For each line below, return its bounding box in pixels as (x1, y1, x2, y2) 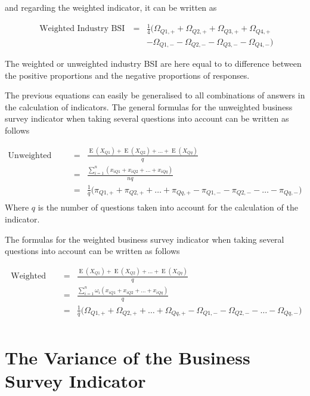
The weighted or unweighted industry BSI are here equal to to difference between (5, 57, 302, 70)
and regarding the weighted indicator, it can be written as (5, 1, 217, 13)
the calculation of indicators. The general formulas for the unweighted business (5, 100, 293, 113)
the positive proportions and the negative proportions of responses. (5, 69, 250, 81)
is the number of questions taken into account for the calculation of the (38, 201, 298, 214)
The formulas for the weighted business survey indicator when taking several (5, 233, 284, 245)
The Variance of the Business (5, 345, 250, 369)
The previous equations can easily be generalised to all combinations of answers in (5, 89, 305, 101)
